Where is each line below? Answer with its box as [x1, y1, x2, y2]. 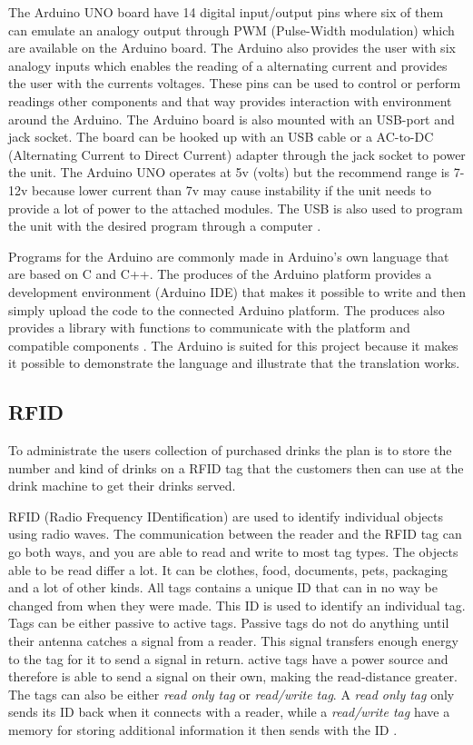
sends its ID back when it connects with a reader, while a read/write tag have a [8, 702, 450, 721]
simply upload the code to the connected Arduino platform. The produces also [8, 300, 445, 319]
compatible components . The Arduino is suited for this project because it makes [8, 335, 458, 354]
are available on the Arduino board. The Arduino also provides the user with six [8, 38, 456, 57]
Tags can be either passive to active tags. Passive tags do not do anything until [8, 613, 449, 632]
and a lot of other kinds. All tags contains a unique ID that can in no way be [8, 578, 438, 597]
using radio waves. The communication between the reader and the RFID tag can [8, 524, 462, 543]
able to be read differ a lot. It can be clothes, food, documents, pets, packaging [8, 560, 448, 579]
